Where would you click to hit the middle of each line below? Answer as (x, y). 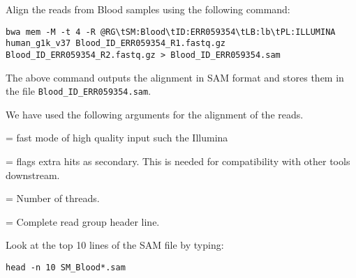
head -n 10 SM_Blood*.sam (66, 267)
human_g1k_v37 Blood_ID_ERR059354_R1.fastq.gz (116, 44)
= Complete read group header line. (83, 221)
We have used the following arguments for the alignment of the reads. (155, 114)
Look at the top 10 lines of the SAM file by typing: (115, 245)
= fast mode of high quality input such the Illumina (117, 138)
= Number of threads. (53, 198)
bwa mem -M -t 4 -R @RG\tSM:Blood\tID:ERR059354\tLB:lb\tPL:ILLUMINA (171, 32)
